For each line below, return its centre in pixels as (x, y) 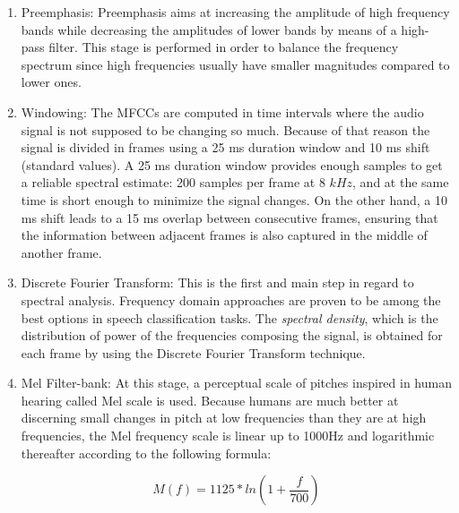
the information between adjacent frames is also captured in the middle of (224, 235)
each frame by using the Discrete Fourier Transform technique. (193, 352)
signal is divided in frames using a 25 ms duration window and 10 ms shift (225, 147)
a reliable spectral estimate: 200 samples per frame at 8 (173, 182)
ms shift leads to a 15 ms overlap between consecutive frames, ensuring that (229, 217)
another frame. (61, 252)
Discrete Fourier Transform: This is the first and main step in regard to (217, 282)
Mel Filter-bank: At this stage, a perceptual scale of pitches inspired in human (236, 383)
